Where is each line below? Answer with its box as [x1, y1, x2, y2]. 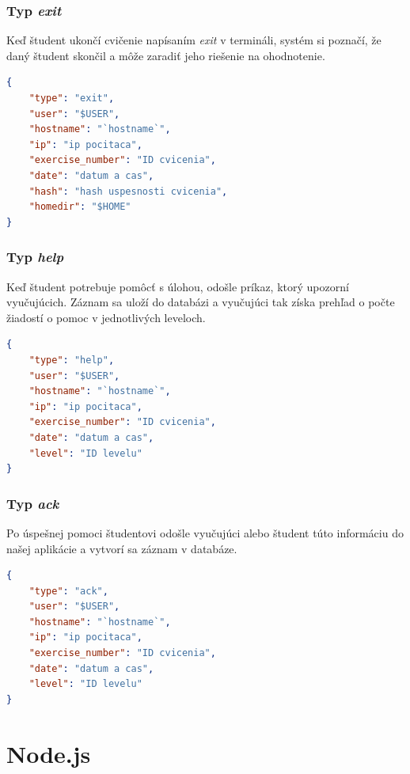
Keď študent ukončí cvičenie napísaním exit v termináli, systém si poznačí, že [6, 32, 382, 48]
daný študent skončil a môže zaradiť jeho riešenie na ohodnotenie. [6, 47, 325, 63]
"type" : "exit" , [28, 93, 115, 104]
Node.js [6, 737, 91, 769]
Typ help [6, 247, 64, 267]
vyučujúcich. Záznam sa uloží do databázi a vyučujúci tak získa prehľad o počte [6, 294, 395, 310]
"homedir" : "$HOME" [28, 201, 131, 213]
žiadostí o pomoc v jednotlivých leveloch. [6, 309, 206, 325]
